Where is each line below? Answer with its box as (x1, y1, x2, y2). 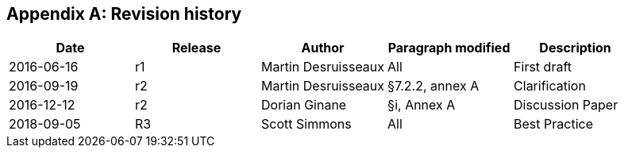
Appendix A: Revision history (6, 4, 242, 24)
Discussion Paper (514, 97, 618, 114)
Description (539, 40, 611, 56)
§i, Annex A (387, 97, 456, 114)
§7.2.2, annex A (387, 78, 480, 94)
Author (301, 40, 345, 56)
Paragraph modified (387, 40, 510, 56)
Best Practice (514, 116, 593, 133)
